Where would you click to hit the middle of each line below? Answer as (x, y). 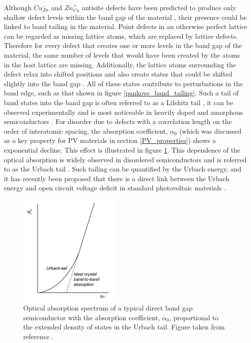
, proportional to (194, 317)
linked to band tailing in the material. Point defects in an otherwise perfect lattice (126, 26)
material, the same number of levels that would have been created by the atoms (122, 55)
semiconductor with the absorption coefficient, (92, 317)
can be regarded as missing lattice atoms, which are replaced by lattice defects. (121, 36)
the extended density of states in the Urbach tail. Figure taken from (124, 327)
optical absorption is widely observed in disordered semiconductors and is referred (125, 159)
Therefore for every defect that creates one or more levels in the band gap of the (123, 45)
